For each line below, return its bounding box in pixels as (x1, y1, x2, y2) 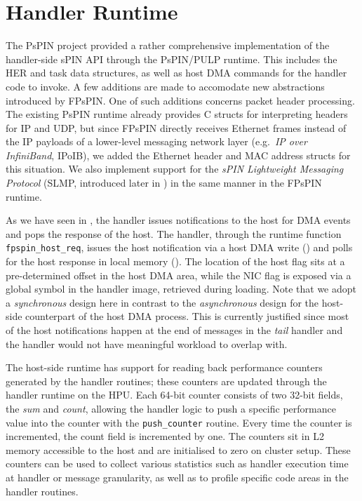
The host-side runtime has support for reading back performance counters (6, 360, 323, 375)
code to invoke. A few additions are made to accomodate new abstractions (6, 79, 325, 93)
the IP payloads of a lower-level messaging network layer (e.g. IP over (6, 134, 307, 149)
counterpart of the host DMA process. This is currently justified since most (25, 309, 349, 323)
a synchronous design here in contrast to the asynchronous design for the (6, 295, 319, 309)
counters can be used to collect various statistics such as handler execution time (6, 456, 349, 471)
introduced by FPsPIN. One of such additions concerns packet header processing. (6, 93, 355, 107)
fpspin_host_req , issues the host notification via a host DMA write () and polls (6, 240, 353, 255)
